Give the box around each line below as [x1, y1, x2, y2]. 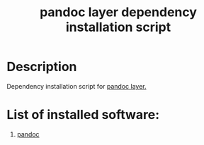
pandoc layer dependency [39, 4, 198, 20]
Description [6, 59, 77, 75]
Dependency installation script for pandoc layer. [6, 82, 147, 90]
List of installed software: [6, 107, 160, 123]
